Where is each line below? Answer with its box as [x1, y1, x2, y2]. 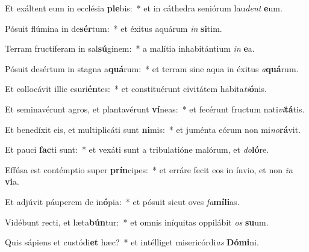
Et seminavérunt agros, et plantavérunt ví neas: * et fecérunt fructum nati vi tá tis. [5, 102, 305, 115]
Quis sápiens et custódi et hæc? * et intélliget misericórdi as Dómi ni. [5, 236, 259, 248]
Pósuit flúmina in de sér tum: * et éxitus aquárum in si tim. [5, 22, 222, 34]
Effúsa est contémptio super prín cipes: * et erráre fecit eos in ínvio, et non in [5, 163, 293, 176]
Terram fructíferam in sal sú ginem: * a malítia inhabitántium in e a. [5, 42, 255, 55]
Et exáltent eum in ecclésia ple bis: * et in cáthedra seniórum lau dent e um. [5, 2, 282, 14]
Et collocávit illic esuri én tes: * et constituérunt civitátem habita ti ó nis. [5, 82, 267, 95]
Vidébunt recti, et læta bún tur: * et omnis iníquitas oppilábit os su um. [5, 215, 269, 228]
